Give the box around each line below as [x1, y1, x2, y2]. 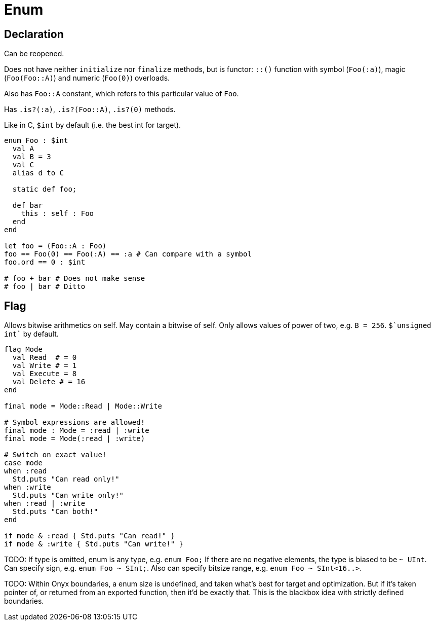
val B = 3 [12, 153, 51, 161]
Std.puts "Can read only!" [12, 475, 120, 484]
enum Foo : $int [4, 136, 68, 145]
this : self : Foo [21, 209, 94, 218]
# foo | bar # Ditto [4, 282, 86, 291]
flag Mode [4, 345, 43, 354]
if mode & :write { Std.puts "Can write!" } [4, 540, 184, 548]
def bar [12, 201, 43, 210]
